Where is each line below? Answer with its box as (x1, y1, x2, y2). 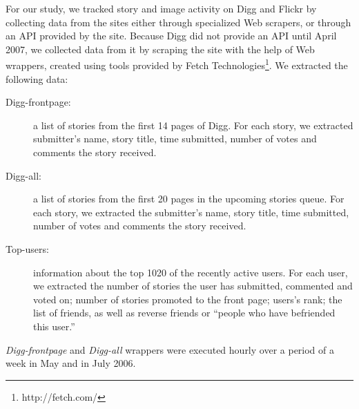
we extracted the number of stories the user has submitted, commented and (33, 278, 353, 293)
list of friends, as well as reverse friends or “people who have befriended (33, 305, 336, 320)
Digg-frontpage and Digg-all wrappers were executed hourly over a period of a (6, 342, 335, 356)
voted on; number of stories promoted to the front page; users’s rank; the (33, 292, 342, 306)
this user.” (33, 318, 75, 333)
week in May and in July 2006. (6, 356, 136, 370)
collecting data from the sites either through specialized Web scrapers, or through (6, 15, 351, 29)
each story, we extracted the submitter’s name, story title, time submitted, (33, 204, 349, 219)
